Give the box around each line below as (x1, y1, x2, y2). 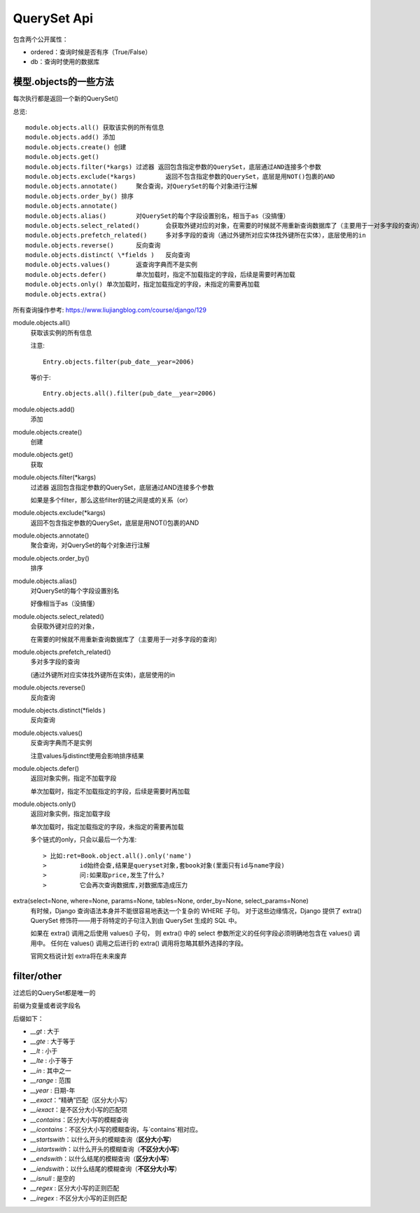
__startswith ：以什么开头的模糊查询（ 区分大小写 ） (30, 1135, 176, 1144)
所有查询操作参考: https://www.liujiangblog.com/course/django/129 (13, 306, 206, 315)
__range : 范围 (30, 1076, 71, 1085)
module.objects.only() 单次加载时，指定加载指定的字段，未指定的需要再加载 (25, 280, 260, 289)
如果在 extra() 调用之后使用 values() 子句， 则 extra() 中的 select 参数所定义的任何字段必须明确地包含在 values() (30, 929, 353, 938)
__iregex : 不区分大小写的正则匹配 (30, 1193, 127, 1202)
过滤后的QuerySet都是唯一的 (13, 989, 96, 997)
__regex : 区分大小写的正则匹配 (30, 1184, 120, 1193)
